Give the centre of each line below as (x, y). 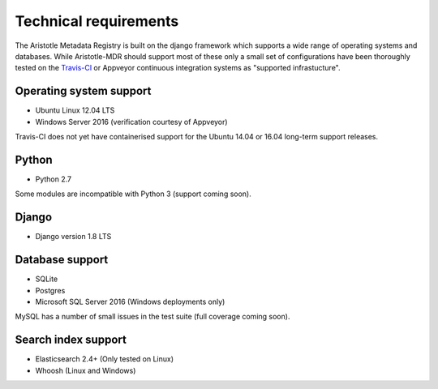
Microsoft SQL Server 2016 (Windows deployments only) (130, 301)
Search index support (71, 340)
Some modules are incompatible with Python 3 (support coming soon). (133, 194)
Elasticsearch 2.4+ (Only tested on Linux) (105, 359)
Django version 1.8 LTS (73, 237)
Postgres (50, 290)
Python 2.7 (54, 179)
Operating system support (83, 91)
